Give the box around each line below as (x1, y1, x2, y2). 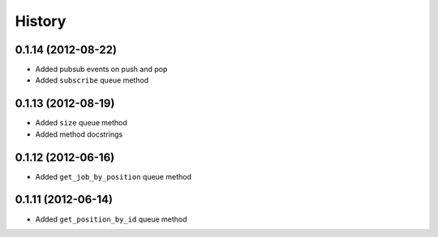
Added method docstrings (35, 129, 123, 139)
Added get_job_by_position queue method (35, 171, 192, 181)
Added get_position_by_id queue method (35, 214, 187, 224)
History (15, 12, 67, 30)
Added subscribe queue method (35, 75, 149, 85)
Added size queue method (35, 118, 127, 128)
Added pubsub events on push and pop (35, 65, 168, 74)
